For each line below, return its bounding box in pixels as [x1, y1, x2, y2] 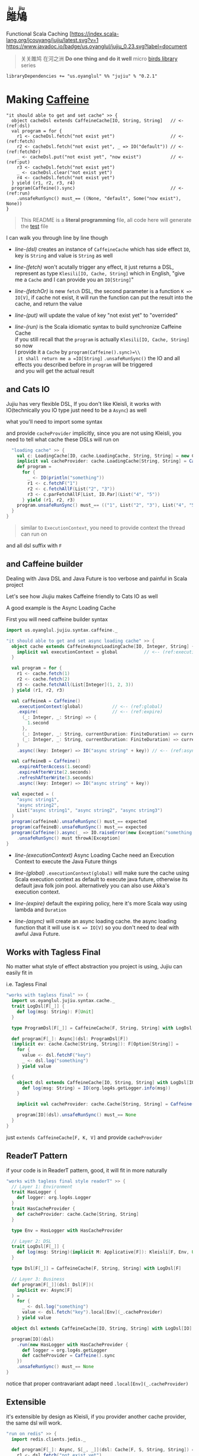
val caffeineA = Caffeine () [11, 698, 81, 704]
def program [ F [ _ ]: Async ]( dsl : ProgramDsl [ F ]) [11, 1035, 129, 1042]
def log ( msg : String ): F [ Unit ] [17, 1009, 94, 1015]
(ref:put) [6, 159, 31, 165]
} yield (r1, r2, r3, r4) [11, 180, 76, 186]
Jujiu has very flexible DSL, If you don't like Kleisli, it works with [6, 400, 161, 407]
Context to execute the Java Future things [14, 857, 117, 865]
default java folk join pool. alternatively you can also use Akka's [14, 882, 170, 889]
